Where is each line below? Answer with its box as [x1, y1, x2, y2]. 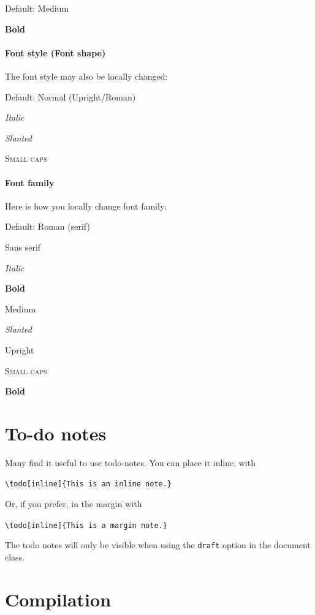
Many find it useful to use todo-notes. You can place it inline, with [5, 456, 256, 469]
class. [5, 550, 25, 563]
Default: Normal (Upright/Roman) [5, 90, 136, 103]
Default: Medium [5, 2, 69, 14]
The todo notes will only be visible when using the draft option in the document [5, 538, 311, 551]
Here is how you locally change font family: [5, 199, 167, 212]
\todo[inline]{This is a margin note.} [5, 521, 167, 530]
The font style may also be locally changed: [5, 69, 168, 82]
